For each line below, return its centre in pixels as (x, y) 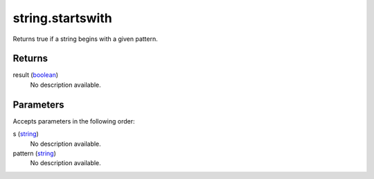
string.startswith (62, 18)
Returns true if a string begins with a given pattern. (86, 39)
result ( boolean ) (36, 75)
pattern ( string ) (35, 153)
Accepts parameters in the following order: (74, 121)
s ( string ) (26, 134)
